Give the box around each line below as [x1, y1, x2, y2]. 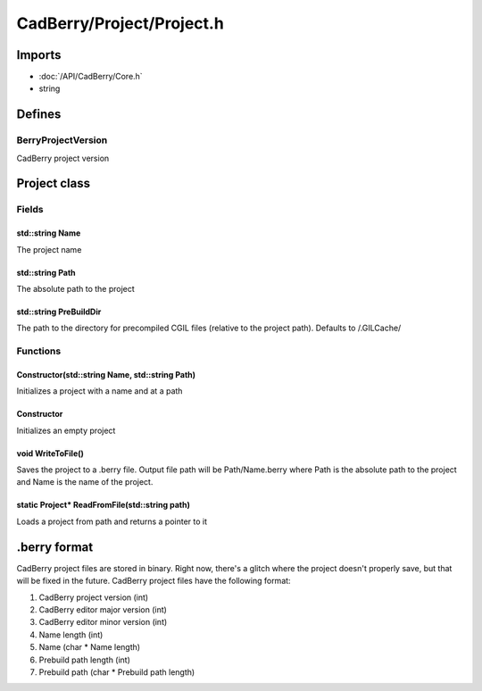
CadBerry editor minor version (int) [38, 617, 168, 628]
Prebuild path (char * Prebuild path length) [38, 666, 195, 678]
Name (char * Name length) [38, 642, 141, 653]
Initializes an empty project [16, 425, 116, 436]
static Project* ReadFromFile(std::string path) [16, 500, 191, 511]
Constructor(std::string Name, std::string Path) [16, 369, 196, 379]
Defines [16, 107, 62, 122]
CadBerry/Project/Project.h [16, 13, 225, 33]
